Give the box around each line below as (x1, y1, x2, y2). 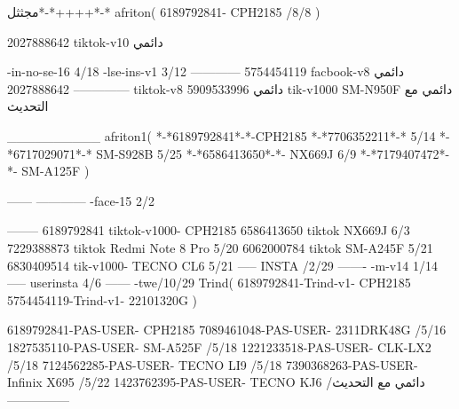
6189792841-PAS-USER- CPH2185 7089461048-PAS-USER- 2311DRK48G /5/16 (7, 320, 447, 339)
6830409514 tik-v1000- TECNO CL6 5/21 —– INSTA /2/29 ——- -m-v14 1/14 (7, 256, 438, 274)
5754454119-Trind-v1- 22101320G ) (7, 290, 198, 309)
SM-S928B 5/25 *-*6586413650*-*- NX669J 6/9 (96, 144, 357, 162)
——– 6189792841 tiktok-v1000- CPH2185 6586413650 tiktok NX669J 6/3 (7, 221, 410, 240)
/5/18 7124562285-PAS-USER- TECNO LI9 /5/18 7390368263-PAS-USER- (7, 355, 418, 374)
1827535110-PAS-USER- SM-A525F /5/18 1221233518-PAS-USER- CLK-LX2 (7, 337, 431, 356)
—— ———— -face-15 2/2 (7, 191, 155, 209)
